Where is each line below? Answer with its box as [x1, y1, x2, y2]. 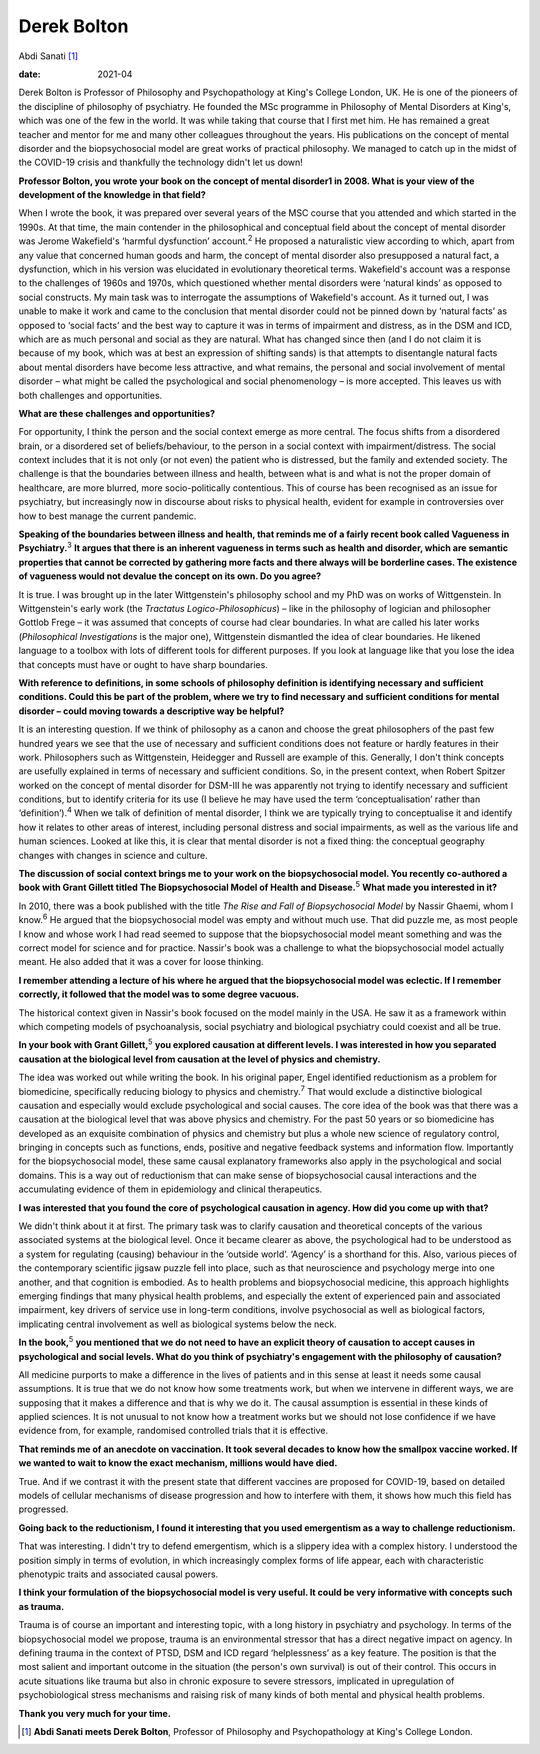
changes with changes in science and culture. [18, 849, 209, 861]
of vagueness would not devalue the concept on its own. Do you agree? [18, 570, 322, 582]
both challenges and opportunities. [18, 389, 163, 401]
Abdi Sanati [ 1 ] [18, 50, 79, 62]
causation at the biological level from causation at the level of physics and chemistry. [18, 1053, 381, 1065]
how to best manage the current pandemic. [18, 510, 197, 522]
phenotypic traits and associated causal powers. [18, 1568, 219, 1580]
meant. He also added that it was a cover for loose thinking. [18, 956, 264, 968]
